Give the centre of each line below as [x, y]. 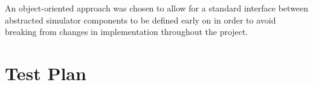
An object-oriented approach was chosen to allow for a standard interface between [157, 8]
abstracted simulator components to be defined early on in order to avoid [140, 20]
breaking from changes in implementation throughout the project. [127, 32]
